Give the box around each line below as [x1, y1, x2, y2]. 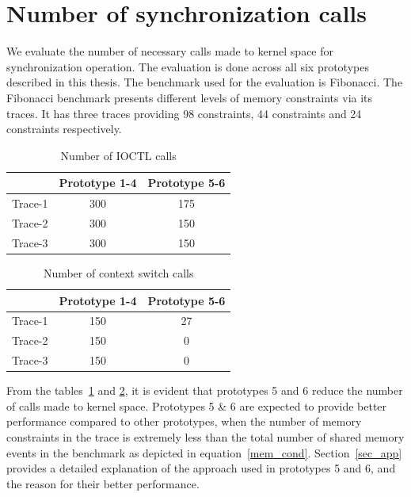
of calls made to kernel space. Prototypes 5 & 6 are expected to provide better [6, 397, 387, 414]
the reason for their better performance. [6, 475, 200, 491]
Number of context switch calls [43, 264, 194, 281]
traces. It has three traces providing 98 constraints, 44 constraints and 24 [6, 105, 362, 121]
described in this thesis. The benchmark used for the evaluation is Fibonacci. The [6, 74, 403, 90]
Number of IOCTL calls [60, 147, 177, 163]
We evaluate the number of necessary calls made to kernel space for [6, 43, 334, 59]
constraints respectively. [6, 120, 122, 137]
